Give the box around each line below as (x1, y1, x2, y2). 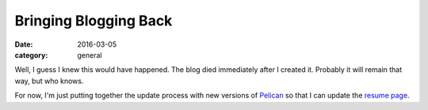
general (77, 50, 102, 59)
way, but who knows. (14, 76, 84, 85)
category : (14, 50, 48, 59)
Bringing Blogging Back (14, 12, 173, 29)
